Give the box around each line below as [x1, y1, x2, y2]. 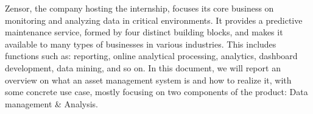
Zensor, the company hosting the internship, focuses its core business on [5, 2, 274, 14]
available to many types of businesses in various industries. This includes [5, 37, 276, 50]
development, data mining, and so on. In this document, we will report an [5, 61, 281, 74]
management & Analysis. [5, 97, 98, 110]
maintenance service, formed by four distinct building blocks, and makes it [5, 26, 283, 38]
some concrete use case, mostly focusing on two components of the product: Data [5, 85, 308, 98]
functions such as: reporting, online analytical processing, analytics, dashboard [5, 49, 298, 62]
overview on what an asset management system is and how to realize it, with [5, 73, 292, 86]
